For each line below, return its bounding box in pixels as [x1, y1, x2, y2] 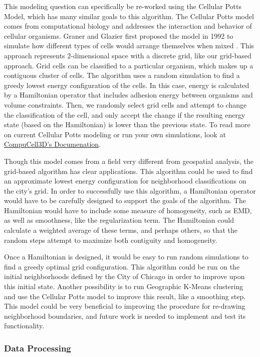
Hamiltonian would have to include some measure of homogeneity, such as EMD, [4, 205, 252, 215]
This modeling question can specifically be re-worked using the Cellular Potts [4, 1, 241, 11]
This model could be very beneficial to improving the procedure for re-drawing [4, 301, 245, 311]
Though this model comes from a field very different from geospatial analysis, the [4, 155, 253, 166]
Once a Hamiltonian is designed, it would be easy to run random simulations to [4, 251, 248, 262]
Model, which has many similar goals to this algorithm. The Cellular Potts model [4, 11, 254, 21]
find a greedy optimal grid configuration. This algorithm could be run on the [4, 261, 240, 272]
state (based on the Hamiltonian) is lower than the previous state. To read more [4, 119, 250, 130]
